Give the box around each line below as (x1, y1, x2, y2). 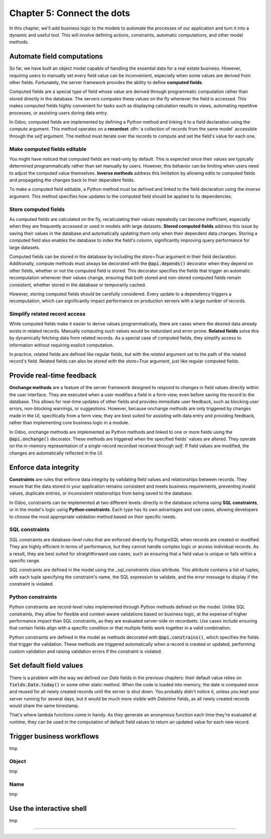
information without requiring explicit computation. (9, 342, 114, 348)
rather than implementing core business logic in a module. (9, 420, 130, 426)
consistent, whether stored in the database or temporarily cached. (9, 282, 147, 288)
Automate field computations (9, 52, 103, 61)
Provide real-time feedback (9, 372, 97, 380)
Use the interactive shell (9, 804, 87, 813)
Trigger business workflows (9, 732, 99, 741)
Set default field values (9, 661, 83, 670)
